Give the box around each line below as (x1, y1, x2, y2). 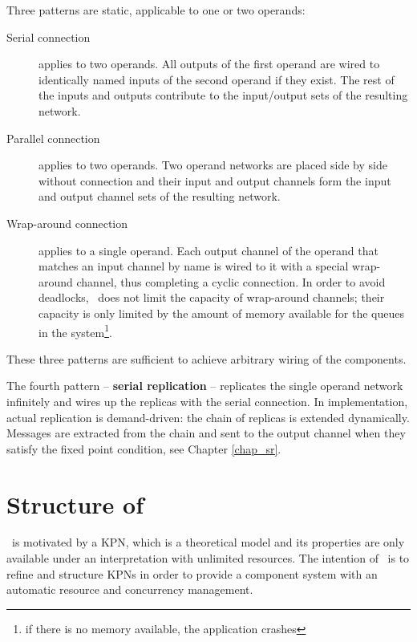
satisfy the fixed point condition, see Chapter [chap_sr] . (6, 440, 281, 457)
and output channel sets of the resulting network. (38, 188, 281, 205)
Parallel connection (6, 129, 100, 146)
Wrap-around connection (6, 214, 128, 231)
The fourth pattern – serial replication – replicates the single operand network (6, 377, 403, 394)
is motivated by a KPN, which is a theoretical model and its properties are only (11, 534, 405, 551)
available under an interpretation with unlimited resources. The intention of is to (6, 550, 410, 567)
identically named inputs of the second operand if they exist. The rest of (38, 71, 395, 87)
